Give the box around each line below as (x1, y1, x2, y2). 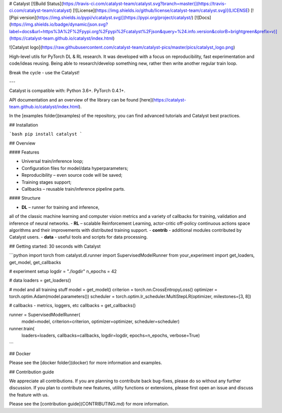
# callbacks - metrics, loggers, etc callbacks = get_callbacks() (9, 303, 136, 309)
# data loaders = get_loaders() (9, 277, 71, 283)
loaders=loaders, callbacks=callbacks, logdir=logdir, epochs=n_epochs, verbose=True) (21, 332, 200, 339)
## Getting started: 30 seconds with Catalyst (9, 243, 101, 249)
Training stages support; (21, 179, 72, 185)
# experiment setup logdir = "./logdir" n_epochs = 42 (9, 268, 117, 274)
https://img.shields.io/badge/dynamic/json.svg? (10, 21, 108, 27)
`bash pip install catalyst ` (9, 131, 83, 137)
